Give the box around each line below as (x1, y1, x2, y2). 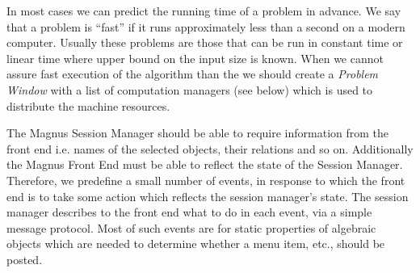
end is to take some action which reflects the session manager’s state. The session (6, 187, 409, 204)
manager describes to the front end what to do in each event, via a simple (6, 204, 372, 220)
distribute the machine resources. (6, 97, 170, 114)
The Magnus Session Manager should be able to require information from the (6, 124, 389, 141)
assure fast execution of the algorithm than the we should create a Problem (6, 65, 379, 82)
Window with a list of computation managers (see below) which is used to (6, 81, 373, 98)
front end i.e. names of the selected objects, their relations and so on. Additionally (6, 140, 414, 157)
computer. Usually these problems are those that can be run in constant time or (6, 34, 403, 51)
